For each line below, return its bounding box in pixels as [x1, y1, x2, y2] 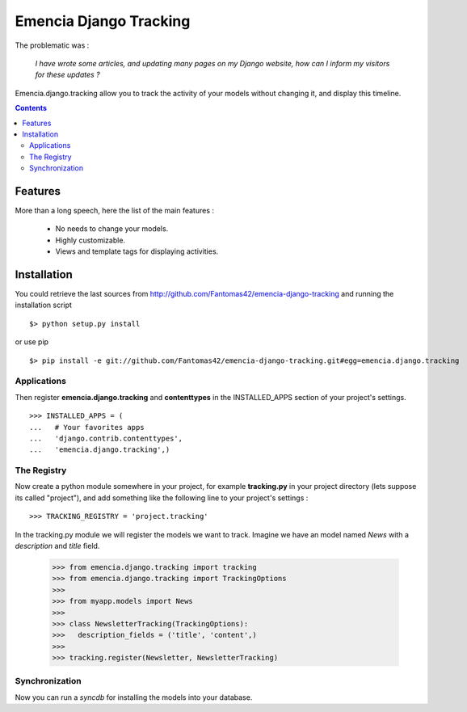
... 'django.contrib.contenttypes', [29, 433, 183, 443]
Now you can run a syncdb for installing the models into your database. [15, 692, 253, 702]
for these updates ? [35, 70, 100, 80]
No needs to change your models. [55, 224, 169, 234]
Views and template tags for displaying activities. [55, 246, 219, 256]
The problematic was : [15, 40, 90, 50]
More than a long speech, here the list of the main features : [15, 205, 214, 215]
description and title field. [15, 541, 100, 551]
